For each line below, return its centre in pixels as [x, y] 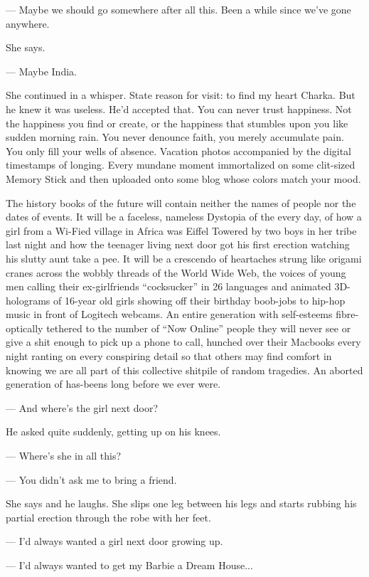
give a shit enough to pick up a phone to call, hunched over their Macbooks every [183, 342]
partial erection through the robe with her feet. [108, 517]
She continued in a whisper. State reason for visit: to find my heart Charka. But [181, 95]
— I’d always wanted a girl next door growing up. [114, 541]
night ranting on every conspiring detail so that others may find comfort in [169, 356]
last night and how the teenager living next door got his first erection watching [178, 244]
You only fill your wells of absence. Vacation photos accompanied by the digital [179, 150]
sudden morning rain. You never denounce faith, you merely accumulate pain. [175, 137]
